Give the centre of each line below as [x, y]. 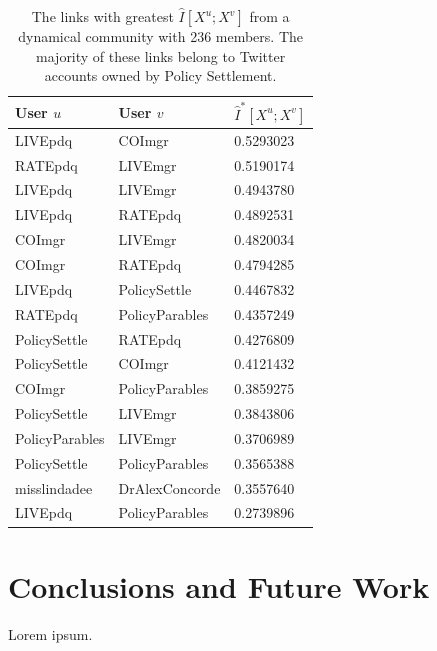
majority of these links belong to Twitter [161, 55]
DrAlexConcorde [169, 487]
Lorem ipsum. [50, 633]
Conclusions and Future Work [219, 585]
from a [269, 16]
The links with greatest [102, 16]
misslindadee [54, 487]
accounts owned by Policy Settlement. [160, 75]
